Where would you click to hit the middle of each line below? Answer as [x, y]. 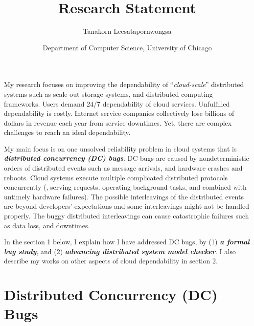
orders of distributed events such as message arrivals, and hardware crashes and [123, 168]
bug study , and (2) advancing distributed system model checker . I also [120, 251]
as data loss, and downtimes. [47, 225]
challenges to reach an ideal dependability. [67, 132]
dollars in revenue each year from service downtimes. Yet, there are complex [118, 122]
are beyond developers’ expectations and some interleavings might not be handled [127, 206]
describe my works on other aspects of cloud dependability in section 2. [111, 261]
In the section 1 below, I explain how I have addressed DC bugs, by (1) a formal [127, 242]
